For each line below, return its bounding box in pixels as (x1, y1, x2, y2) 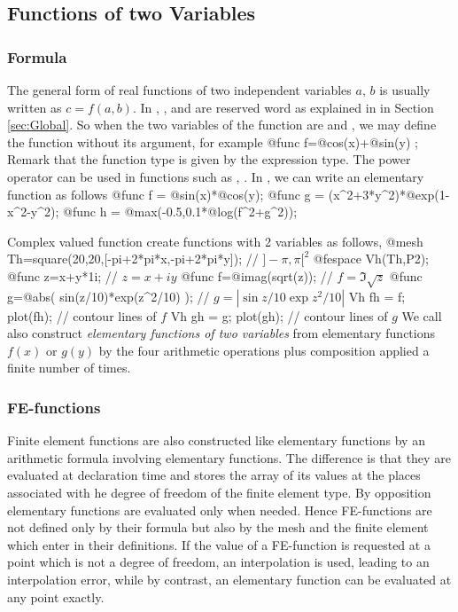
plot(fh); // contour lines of (7, 306, 157, 325)
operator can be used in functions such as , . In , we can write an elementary (7, 167, 424, 185)
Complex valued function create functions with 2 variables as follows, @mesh (7, 231, 423, 250)
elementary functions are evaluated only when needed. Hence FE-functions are (7, 500, 432, 519)
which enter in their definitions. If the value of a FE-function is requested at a (7, 535, 431, 553)
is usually (379, 81, 431, 98)
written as (7, 98, 62, 116)
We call (401, 306, 442, 325)
